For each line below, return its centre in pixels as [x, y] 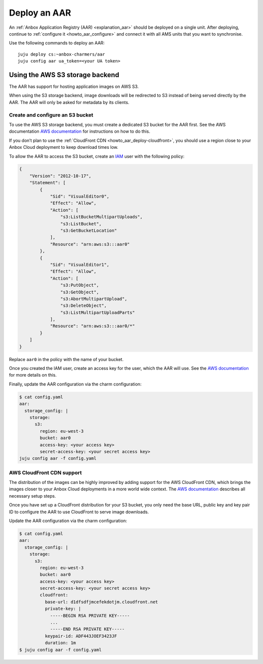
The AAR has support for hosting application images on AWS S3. [74, 87]
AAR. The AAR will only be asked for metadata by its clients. [69, 102]
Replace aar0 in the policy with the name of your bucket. [66, 359]
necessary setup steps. [32, 496]
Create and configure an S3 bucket [51, 115]
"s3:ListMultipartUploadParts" [97, 312]
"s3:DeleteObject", [84, 306]
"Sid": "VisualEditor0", [80, 197]
